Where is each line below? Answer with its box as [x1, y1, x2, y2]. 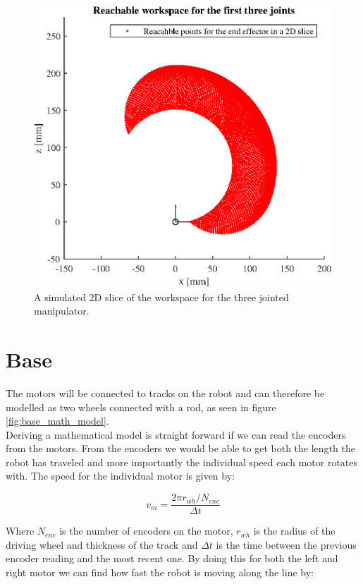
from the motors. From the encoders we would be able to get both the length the [6, 441, 355, 456]
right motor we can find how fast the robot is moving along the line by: [6, 564, 314, 579]
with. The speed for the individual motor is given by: [6, 468, 235, 483]
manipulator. [34, 303, 90, 318]
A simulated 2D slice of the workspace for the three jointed [34, 289, 289, 304]
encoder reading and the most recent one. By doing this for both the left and [6, 551, 338, 566]
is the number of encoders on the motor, [59, 523, 233, 538]
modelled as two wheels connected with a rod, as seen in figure [6, 399, 276, 414]
